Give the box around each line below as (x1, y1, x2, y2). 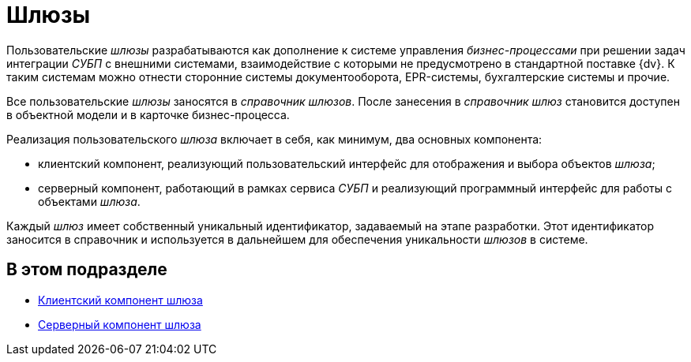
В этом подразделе (6, 259, 167, 280)
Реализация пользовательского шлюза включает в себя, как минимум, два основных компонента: (6, 132, 543, 146)
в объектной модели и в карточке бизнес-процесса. (6, 107, 290, 121)
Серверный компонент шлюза (38, 317, 201, 331)
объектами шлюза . (38, 194, 141, 208)
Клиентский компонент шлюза (38, 293, 203, 307)
